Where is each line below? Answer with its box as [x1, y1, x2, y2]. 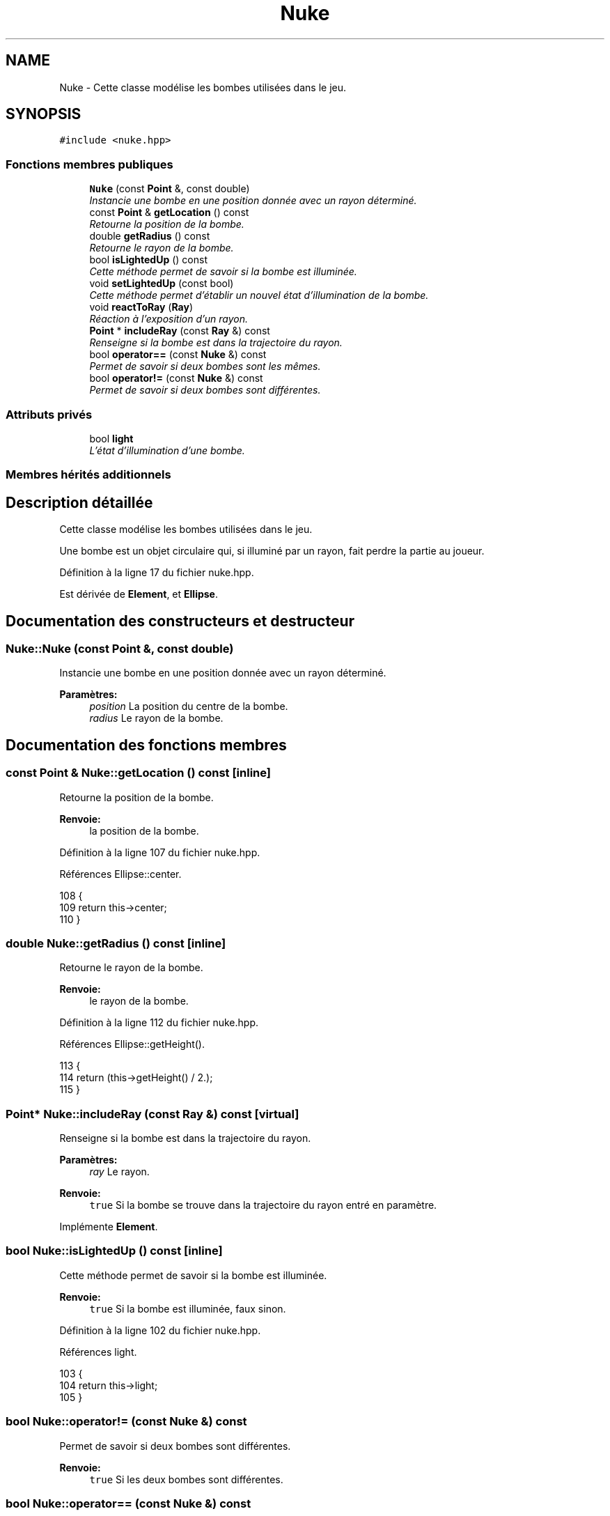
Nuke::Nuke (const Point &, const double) [6, 642, 234, 656]
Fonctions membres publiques [6, 157, 173, 171]
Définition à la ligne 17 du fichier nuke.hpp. [59, 566, 254, 579]
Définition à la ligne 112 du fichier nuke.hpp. [59, 1016, 259, 1029]
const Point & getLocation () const [89, 206, 249, 219]
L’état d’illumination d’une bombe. [89, 444, 245, 456]
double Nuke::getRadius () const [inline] [6, 936, 226, 950]
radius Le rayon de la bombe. [89, 712, 224, 725]
